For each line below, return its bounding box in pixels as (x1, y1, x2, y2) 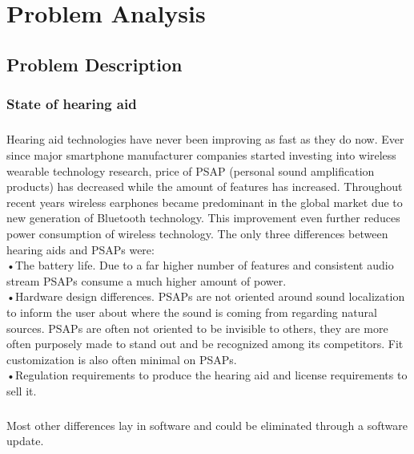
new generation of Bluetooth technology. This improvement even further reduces (6, 209, 400, 226)
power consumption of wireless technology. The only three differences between (6, 225, 388, 241)
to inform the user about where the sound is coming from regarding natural (6, 303, 377, 320)
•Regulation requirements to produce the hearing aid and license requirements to (6, 367, 408, 383)
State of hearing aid (6, 94, 137, 114)
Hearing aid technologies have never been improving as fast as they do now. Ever (6, 131, 404, 148)
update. (6, 432, 44, 449)
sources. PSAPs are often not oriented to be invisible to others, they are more (6, 319, 388, 336)
